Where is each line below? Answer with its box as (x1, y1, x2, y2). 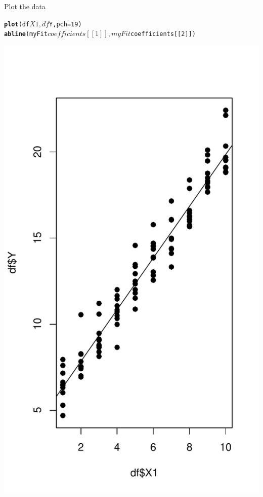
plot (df (4, 20, 30, 28)
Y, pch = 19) (49, 20, 82, 28)
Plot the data (4, 1, 46, 11)
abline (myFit (4, 30, 48, 38)
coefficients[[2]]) (130, 30, 196, 38)
